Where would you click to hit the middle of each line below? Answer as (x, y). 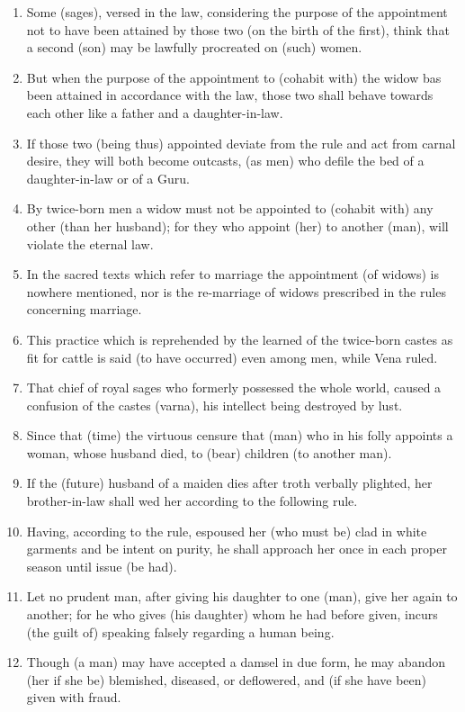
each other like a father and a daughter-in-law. (155, 112)
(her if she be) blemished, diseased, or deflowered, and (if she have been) (227, 679)
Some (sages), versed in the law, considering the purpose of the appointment (237, 12)
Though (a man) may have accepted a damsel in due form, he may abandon (236, 662)
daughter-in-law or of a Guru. (108, 178)
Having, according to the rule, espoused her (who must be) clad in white (227, 531)
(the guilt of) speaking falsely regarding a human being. (180, 631)
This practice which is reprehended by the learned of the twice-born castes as (240, 339)
